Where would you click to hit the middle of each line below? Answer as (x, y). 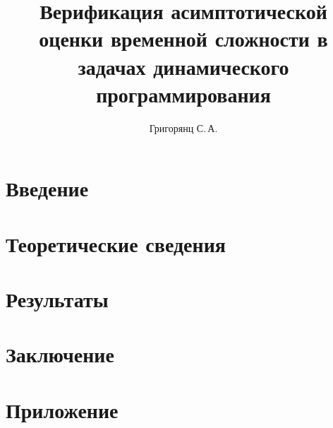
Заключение (60, 354)
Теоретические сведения (116, 243)
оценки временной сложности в (183, 38)
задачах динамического (183, 66)
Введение (47, 188)
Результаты (57, 299)
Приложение (62, 409)
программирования (183, 94)
